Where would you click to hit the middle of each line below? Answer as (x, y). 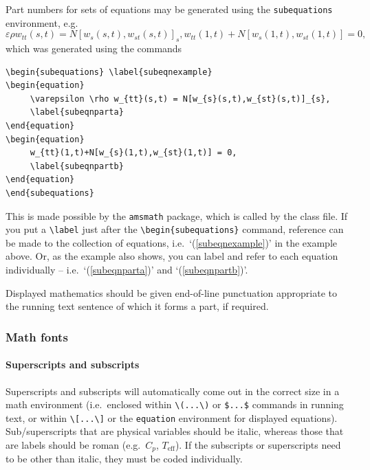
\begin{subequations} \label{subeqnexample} (109, 72)
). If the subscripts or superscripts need (258, 445)
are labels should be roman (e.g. (73, 445)
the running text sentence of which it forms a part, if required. (137, 306)
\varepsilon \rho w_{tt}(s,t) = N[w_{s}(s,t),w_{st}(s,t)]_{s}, (180, 99)
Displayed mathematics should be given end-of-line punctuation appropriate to (171, 292)
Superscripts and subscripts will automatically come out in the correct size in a (173, 391)
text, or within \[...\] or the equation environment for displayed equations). (172, 417)
